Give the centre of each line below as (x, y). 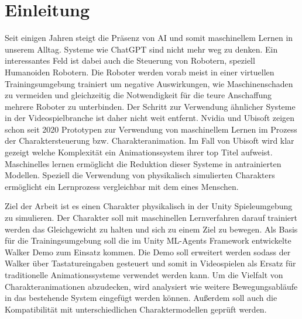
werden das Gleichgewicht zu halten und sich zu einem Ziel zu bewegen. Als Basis (151, 229)
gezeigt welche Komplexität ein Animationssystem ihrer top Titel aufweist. (139, 152)
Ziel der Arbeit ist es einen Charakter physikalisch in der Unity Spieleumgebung (149, 206)
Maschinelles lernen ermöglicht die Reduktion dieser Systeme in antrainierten (143, 163)
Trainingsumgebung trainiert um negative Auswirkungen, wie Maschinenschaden (149, 83)
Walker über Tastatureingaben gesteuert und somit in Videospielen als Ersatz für (150, 263)
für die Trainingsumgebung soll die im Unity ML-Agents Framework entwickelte (148, 240)
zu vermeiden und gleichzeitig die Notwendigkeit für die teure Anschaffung (138, 95)
